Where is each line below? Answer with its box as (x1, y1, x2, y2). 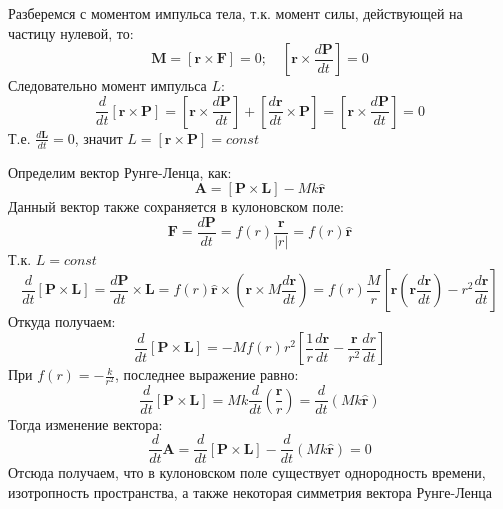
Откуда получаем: (8, 311, 116, 332)
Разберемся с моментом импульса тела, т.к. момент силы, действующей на (8, 3, 463, 23)
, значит (74, 127, 123, 148)
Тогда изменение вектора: (8, 413, 163, 434)
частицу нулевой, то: (8, 22, 134, 43)
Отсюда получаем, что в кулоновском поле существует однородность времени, (8, 462, 486, 483)
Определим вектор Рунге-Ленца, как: (8, 161, 232, 182)
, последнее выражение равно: (114, 364, 299, 385)
